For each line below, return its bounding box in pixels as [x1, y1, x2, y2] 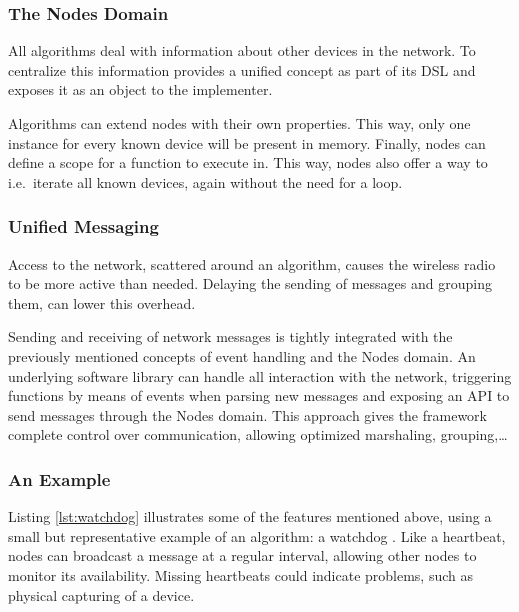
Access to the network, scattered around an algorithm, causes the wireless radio [8, 253, 496, 274]
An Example [8, 466, 111, 491]
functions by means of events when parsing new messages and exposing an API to [8, 385, 510, 406]
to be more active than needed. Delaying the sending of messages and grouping [8, 273, 492, 294]
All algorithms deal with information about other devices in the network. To [8, 40, 476, 61]
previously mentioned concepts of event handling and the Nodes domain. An [8, 345, 476, 366]
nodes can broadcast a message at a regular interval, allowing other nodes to [8, 545, 477, 566]
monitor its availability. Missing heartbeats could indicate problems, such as [8, 564, 474, 585]
